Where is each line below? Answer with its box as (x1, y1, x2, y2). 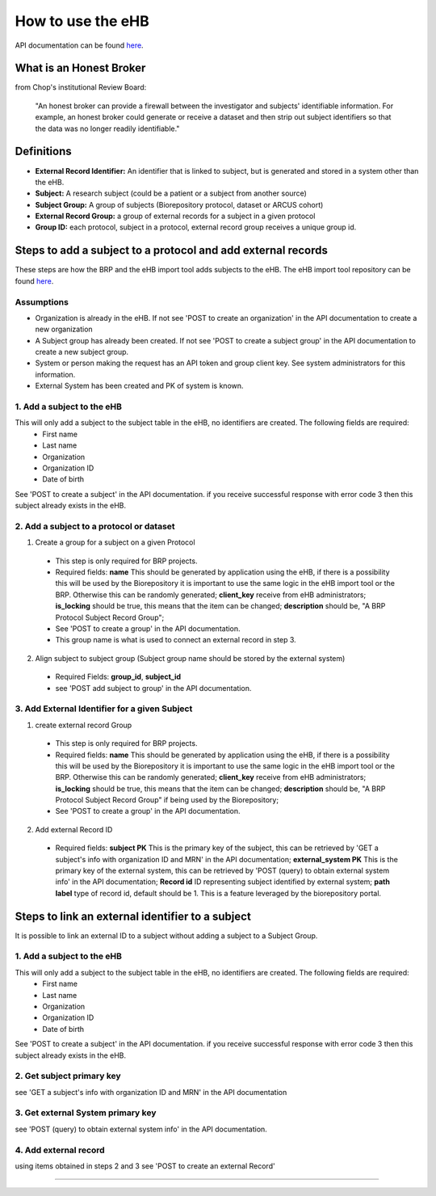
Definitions (15, 145, 72, 158)
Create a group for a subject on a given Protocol (35, 537, 195, 547)
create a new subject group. (35, 347, 129, 357)
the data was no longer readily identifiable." (35, 124, 180, 133)
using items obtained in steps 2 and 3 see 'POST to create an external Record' (15, 1161, 275, 1171)
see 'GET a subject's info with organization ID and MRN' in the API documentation (15, 1087, 287, 1097)
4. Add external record (15, 1144, 105, 1156)
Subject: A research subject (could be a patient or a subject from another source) (35, 188, 307, 198)
